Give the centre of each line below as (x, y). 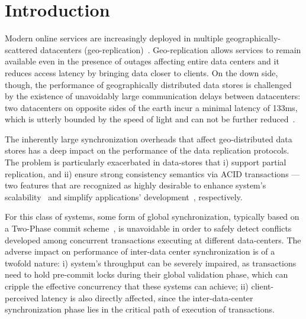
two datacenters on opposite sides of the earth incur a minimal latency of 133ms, (151, 107)
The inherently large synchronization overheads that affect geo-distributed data (149, 139)
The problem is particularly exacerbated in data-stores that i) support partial (146, 162)
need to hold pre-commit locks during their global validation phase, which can (146, 274)
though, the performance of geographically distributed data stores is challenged (148, 84)
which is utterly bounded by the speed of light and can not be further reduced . (150, 119)
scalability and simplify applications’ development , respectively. (124, 196)
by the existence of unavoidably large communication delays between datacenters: (153, 96)
